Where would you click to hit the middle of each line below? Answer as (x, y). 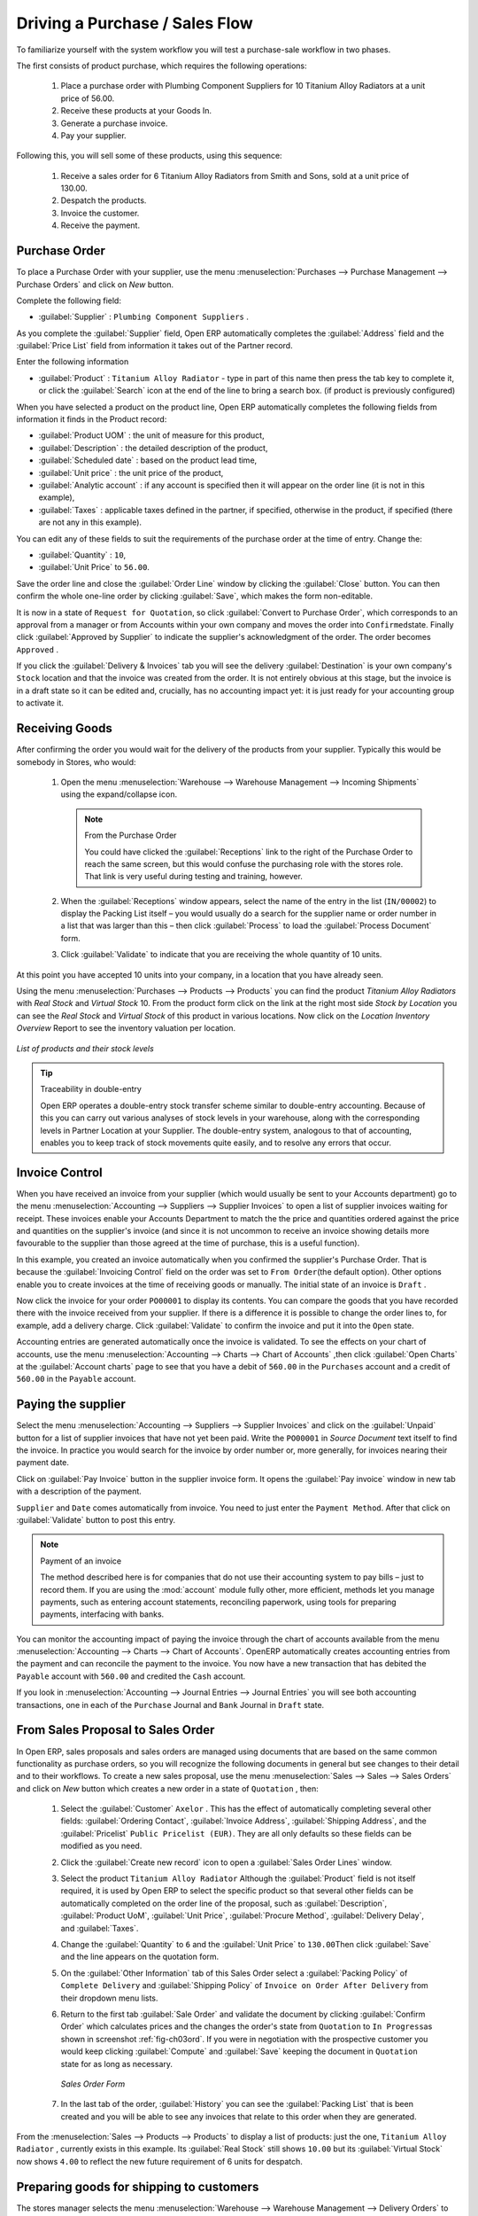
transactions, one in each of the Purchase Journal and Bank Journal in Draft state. (170, 1705)
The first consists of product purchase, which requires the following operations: (162, 66)
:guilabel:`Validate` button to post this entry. (96, 1519)
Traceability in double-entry (91, 1089)
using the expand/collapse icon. (119, 794)
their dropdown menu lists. (109, 1998)
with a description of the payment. (79, 1491)
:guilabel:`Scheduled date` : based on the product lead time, (148, 460)
